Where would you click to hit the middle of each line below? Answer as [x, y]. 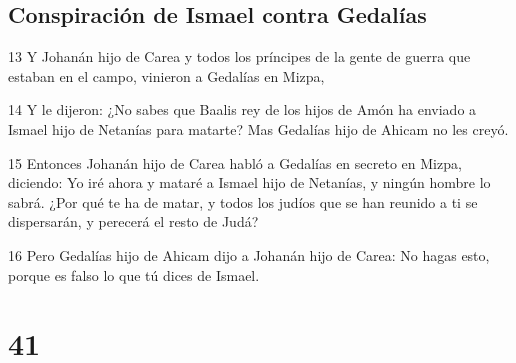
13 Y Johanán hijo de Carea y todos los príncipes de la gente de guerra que [239, 56]
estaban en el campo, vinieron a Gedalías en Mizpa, [166, 75]
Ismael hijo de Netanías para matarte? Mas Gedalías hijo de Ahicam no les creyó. [258, 128]
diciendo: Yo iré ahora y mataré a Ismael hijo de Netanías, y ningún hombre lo [249, 182]
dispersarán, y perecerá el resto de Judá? [133, 221]
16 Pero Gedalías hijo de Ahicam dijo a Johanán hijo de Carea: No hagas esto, [249, 254]
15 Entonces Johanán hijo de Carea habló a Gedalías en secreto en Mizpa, [235, 162]
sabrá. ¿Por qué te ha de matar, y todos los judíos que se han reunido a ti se [243, 201]
